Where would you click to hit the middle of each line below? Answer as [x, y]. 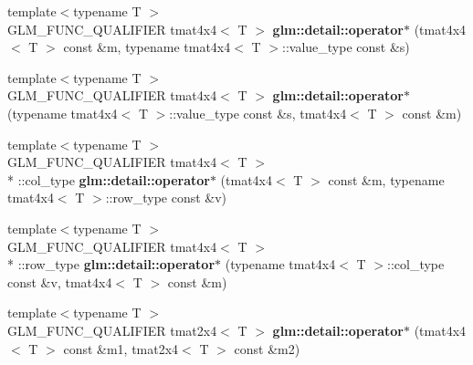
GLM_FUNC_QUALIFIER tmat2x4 [112, 330]
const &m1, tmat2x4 [121, 348]
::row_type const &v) [166, 198]
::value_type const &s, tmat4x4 [258, 113]
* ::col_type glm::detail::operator [109, 179]
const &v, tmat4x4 [60, 282]
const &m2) [267, 348]
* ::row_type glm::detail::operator [111, 264]
